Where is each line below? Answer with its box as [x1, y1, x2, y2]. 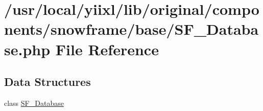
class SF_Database [4, 97, 64, 108]
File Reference [55, 38, 159, 59]
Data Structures [4, 74, 91, 90]
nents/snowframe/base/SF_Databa [4, 18, 259, 39]
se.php [4, 38, 51, 59]
